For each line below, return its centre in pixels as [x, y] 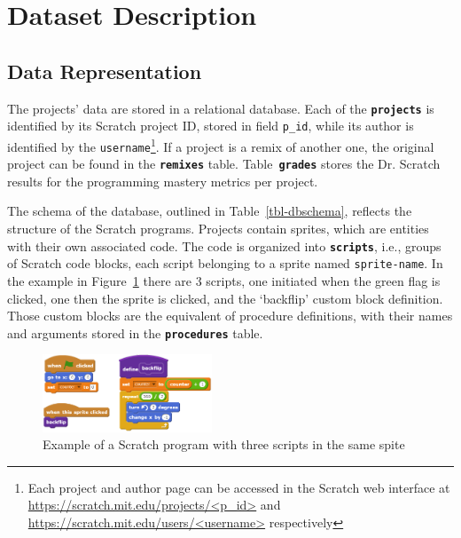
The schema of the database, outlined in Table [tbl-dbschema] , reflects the [210, 211]
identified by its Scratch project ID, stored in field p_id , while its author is [211, 126]
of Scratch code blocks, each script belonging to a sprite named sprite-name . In [225, 263]
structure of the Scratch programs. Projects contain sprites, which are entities [218, 229]
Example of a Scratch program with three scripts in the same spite [224, 444]
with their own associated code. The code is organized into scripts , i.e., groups [224, 245]
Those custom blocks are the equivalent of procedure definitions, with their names [230, 316]
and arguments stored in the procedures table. [135, 332]
